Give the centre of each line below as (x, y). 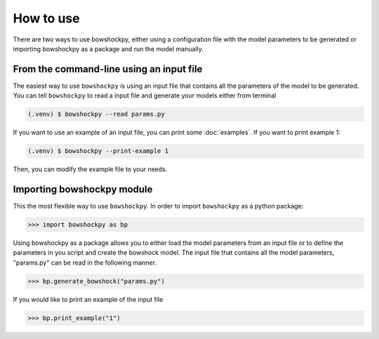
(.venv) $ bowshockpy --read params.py (96, 114)
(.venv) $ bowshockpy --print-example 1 (98, 151)
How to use (46, 18)
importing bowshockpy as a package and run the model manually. (108, 48)
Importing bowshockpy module (83, 189)
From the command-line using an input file (108, 69)
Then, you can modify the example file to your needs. (90, 169)
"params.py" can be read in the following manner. (85, 262)
